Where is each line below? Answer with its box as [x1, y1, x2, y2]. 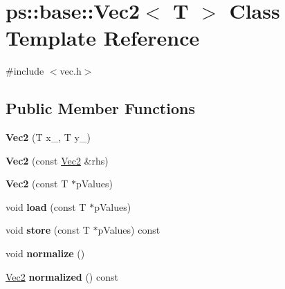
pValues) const [98, 223, 160, 237]
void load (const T [6, 199, 86, 214]
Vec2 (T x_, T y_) [6, 130, 91, 144]
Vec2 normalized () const [6, 269, 118, 283]
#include [6, 64, 44, 78]
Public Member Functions [6, 97, 195, 119]
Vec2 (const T [6, 176, 68, 191]
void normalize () [6, 246, 85, 261]
